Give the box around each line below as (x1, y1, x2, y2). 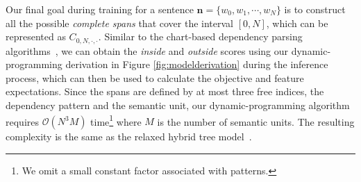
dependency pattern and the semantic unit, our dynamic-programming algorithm (6, 98, 350, 113)
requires (6, 114, 39, 129)
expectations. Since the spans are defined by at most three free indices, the (6, 84, 324, 99)
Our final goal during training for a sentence (6, 2, 194, 16)
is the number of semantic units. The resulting (157, 114, 355, 129)
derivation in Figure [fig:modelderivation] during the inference (65, 57, 328, 72)
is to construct (284, 2, 346, 16)
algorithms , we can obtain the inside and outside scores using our (6, 43, 289, 58)
